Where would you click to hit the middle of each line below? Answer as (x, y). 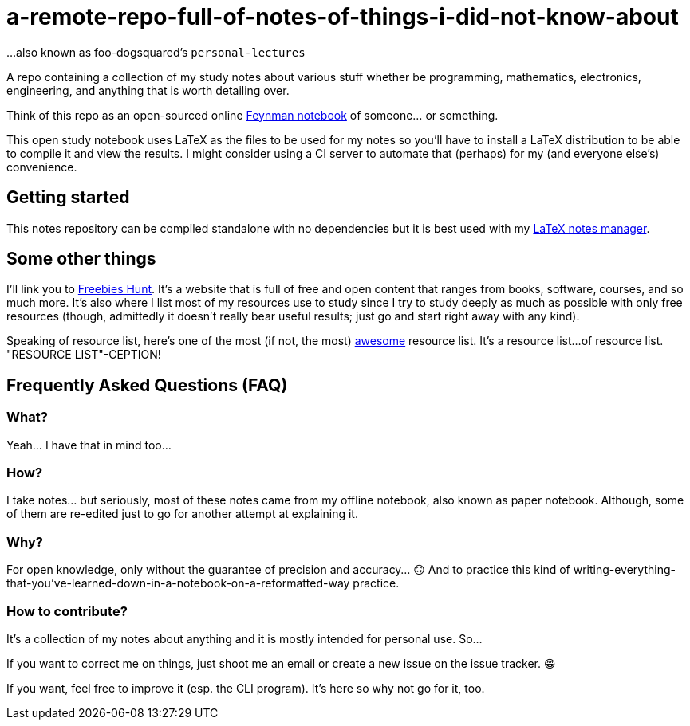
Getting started (68, 198)
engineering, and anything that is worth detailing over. (148, 90)
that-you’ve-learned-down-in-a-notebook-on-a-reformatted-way (178, 583)
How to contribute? (67, 611)
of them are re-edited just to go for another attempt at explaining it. (182, 514)
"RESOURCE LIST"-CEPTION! (84, 355)
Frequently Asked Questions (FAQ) (147, 385)
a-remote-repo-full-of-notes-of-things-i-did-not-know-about (343, 17)
